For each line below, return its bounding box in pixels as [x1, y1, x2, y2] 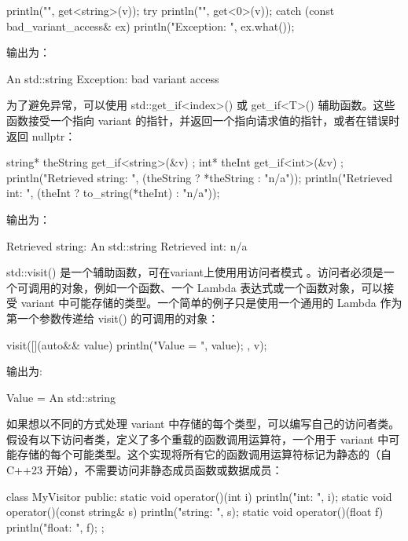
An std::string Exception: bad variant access [6, 70, 219, 86]
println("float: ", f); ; [6, 518, 105, 535]
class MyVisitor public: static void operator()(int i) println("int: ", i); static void [6, 488, 392, 504]
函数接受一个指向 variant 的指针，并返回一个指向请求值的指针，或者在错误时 [6, 111, 400, 128]
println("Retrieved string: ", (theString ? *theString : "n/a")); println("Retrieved [6, 169, 392, 185]
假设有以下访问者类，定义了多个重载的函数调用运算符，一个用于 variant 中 [6, 430, 389, 447]
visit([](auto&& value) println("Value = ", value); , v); [6, 336, 267, 353]
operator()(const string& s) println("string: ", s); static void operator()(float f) [6, 503, 384, 520]
